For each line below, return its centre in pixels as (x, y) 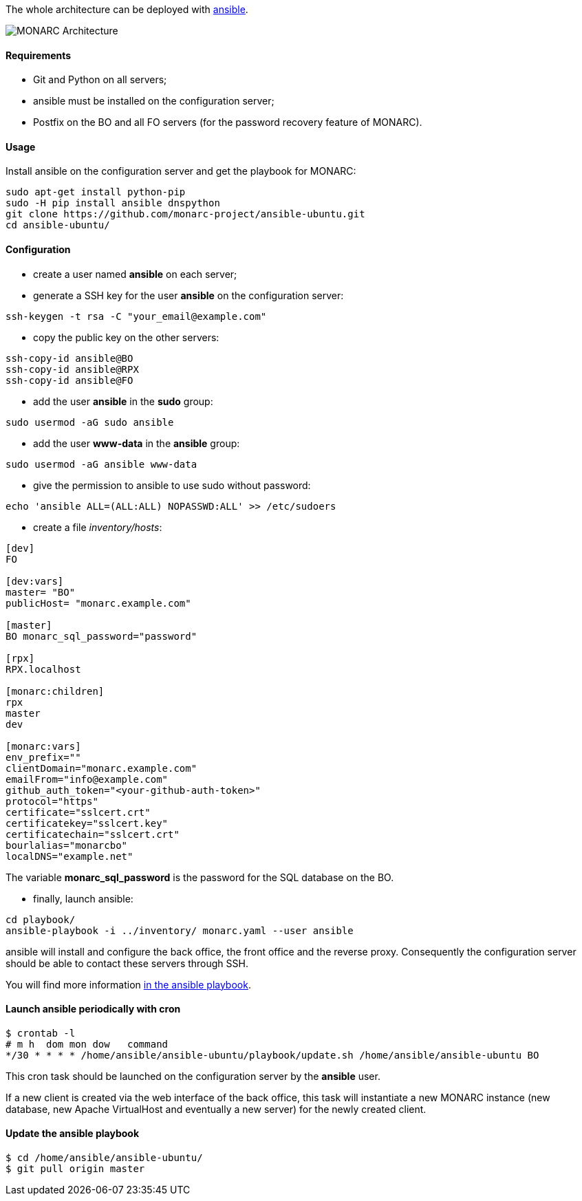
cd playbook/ (41, 919)
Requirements (39, 55)
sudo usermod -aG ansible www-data (101, 464)
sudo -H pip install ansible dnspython (113, 203)
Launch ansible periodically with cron (93, 1009)
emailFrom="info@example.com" (87, 779)
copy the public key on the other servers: (126, 337)
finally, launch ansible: (83, 898)
